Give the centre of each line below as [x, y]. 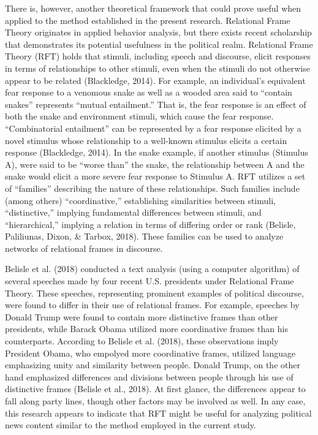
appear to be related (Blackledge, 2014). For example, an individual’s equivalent [155, 80]
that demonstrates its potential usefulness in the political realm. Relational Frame [159, 44]
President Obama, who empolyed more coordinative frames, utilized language [150, 353]
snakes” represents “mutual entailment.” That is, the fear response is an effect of [156, 104]
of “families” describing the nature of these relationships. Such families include [152, 188]
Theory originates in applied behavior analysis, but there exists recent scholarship [158, 32]
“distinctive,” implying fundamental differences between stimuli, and [133, 212]
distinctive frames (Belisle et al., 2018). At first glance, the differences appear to [155, 389]
